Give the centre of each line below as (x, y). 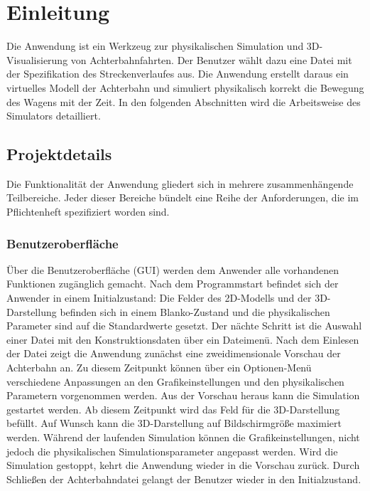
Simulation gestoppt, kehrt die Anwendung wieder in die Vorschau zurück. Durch (183, 465)
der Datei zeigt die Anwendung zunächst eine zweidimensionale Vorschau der (174, 353)
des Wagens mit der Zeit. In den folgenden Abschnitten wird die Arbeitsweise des (184, 101)
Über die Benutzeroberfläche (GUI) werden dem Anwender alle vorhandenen (173, 269)
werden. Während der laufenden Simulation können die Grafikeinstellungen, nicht (183, 437)
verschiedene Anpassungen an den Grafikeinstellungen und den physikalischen (175, 381)
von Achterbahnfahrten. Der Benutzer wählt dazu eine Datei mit (211, 59)
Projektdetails (59, 154)
